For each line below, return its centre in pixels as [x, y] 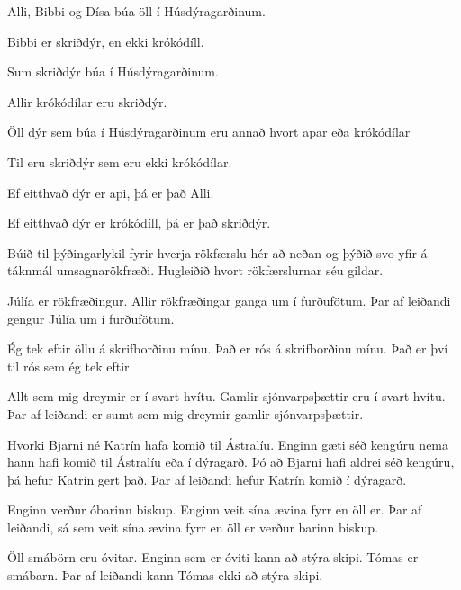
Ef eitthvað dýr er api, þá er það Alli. [111, 192]
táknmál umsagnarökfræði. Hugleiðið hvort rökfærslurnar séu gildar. [195, 270]
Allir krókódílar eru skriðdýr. [87, 101]
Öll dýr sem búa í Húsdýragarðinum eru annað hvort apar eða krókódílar [209, 132]
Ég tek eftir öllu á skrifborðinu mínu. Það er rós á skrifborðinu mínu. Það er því [228, 349]
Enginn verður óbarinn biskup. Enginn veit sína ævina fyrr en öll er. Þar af [215, 510]
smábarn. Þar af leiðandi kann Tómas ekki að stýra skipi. [165, 575]
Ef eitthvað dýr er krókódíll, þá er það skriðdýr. [139, 223]
